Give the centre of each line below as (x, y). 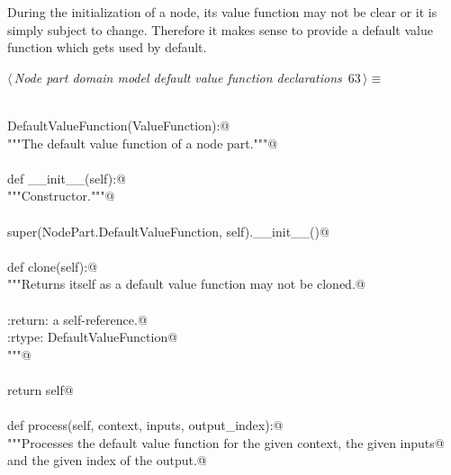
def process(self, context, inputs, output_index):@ (145, 425)
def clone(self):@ (53, 266)
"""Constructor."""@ (61, 196)
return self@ (41, 389)
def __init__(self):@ (67, 178)
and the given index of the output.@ (107, 460)
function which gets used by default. (107, 47)
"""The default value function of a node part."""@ (143, 143)
